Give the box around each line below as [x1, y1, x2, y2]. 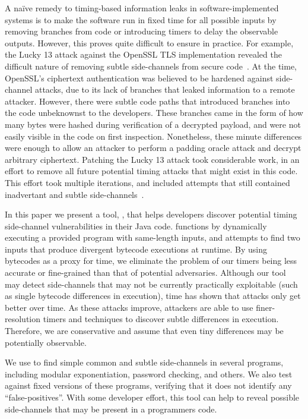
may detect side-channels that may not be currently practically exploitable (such [5, 278, 298, 290]
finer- [256, 301, 275, 313]
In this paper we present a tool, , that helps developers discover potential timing [5, 208, 297, 220]
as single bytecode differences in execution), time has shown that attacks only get [5, 289, 301, 302]
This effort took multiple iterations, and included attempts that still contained [5, 176, 290, 188]
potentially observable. [5, 336, 87, 348]
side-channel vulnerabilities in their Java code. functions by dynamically [5, 219, 267, 232]
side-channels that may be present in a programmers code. [5, 402, 217, 415]
